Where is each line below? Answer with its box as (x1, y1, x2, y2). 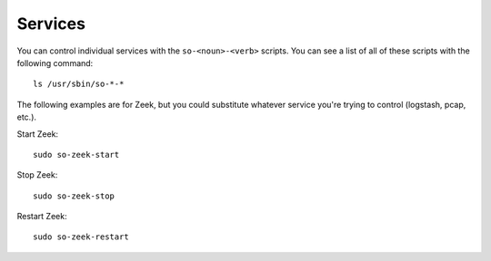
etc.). (16, 111, 36, 122)
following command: (16, 57, 94, 68)
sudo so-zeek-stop (33, 190, 115, 201)
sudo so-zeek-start (33, 150, 120, 159)
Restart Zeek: (16, 211, 67, 222)
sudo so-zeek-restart (33, 232, 129, 242)
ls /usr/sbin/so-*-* (33, 79, 125, 90)
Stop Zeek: (16, 169, 58, 180)
